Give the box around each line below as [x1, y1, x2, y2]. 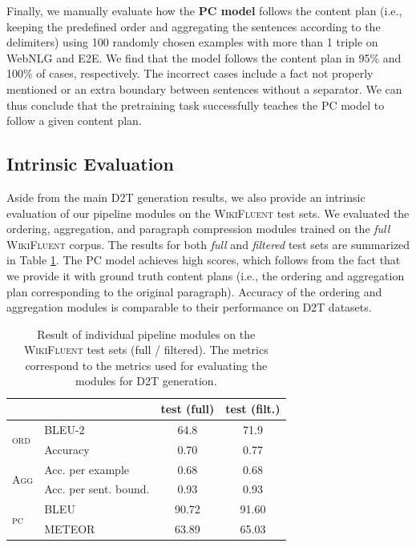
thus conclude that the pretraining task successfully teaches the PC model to [6, 96, 385, 113]
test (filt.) [225, 400, 281, 417]
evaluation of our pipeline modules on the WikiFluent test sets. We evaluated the [6, 204, 410, 221]
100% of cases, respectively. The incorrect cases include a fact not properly [6, 65, 374, 82]
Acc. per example [44, 461, 130, 477]
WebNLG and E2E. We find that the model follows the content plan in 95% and [6, 49, 402, 66]
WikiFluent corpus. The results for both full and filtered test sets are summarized [6, 235, 410, 252]
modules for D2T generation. [75, 372, 217, 389]
